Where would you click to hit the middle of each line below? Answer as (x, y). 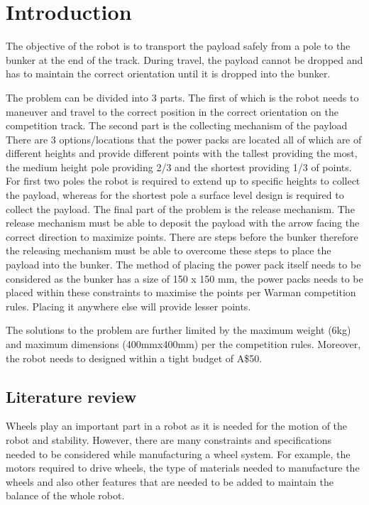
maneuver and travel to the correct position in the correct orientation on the (172, 111)
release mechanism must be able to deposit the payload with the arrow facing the (183, 223)
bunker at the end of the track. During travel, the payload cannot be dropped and (184, 59)
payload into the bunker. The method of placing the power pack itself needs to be (183, 265)
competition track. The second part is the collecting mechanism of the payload (177, 125)
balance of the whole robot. (65, 495)
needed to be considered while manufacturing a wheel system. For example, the (178, 454)
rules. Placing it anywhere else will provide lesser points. (128, 306)
